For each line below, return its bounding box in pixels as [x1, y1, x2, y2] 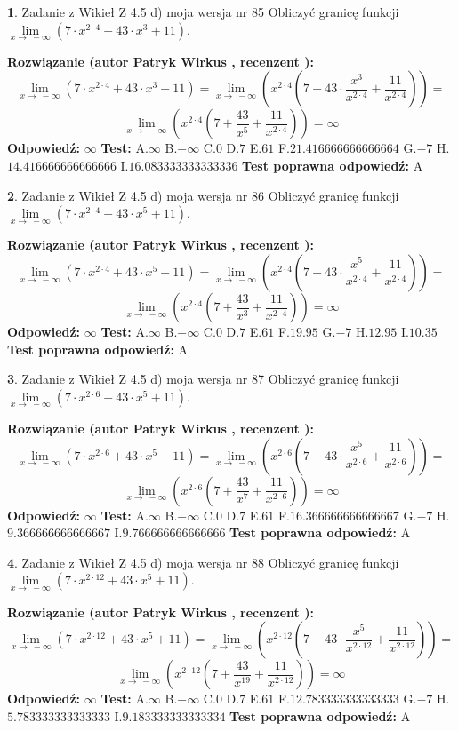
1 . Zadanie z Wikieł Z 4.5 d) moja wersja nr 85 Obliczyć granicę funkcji [7, 3, 399, 20]
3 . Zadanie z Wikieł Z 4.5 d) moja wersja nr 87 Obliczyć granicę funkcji [7, 369, 399, 388]
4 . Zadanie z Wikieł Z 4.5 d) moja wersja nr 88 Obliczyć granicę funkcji [7, 552, 399, 571]
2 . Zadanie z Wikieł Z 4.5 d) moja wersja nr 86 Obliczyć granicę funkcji [7, 186, 399, 204]
